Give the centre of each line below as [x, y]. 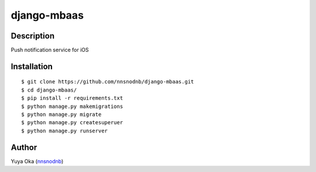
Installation [32, 66]
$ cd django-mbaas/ [49, 90]
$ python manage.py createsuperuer [72, 123]
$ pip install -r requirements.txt [72, 98]
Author [24, 147]
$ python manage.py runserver [65, 131]
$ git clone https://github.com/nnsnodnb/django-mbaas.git [108, 82]
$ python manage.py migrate [61, 115]
